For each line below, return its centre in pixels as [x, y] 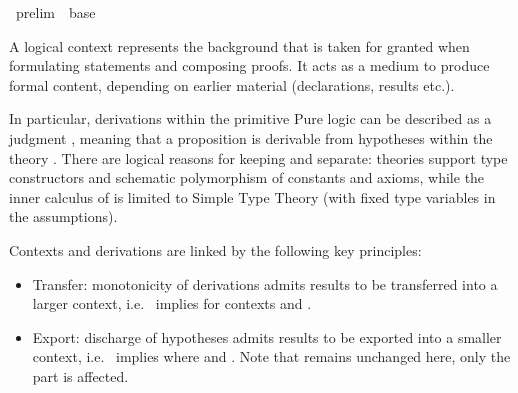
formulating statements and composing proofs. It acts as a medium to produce [249, 65]
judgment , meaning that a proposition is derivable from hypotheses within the [251, 137]
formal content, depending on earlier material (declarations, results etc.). [232, 84]
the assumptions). [63, 216]
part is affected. [80, 375]
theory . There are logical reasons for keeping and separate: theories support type [258, 157]
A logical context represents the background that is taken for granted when [239, 45]
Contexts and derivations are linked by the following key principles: [215, 249]
